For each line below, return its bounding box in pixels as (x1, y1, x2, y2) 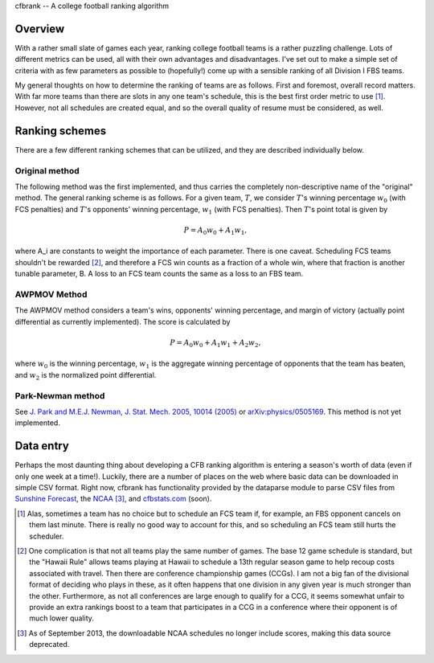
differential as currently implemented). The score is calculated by (14, 317, 231, 326)
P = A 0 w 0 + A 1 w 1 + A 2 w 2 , (170, 338, 261, 349)
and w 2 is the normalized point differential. (14, 370, 157, 382)
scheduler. (29, 531, 64, 541)
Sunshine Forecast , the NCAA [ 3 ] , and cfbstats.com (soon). (14, 494, 212, 504)
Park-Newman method (14, 390, 105, 401)
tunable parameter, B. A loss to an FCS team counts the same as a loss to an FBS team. (14, 269, 304, 279)
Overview (14, 22, 65, 35)
